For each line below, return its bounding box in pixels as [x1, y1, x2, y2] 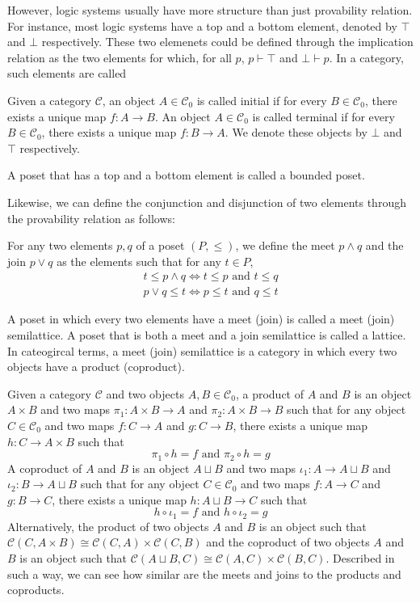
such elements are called [7, 65, 127, 82]
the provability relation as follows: [7, 209, 175, 226]
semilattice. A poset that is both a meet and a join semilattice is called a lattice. [7, 326, 406, 343]
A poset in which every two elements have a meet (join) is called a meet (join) [7, 310, 395, 327]
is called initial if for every [196, 91, 327, 108]
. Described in [325, 550, 395, 566]
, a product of [235, 385, 304, 402]
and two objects [106, 385, 184, 402]
